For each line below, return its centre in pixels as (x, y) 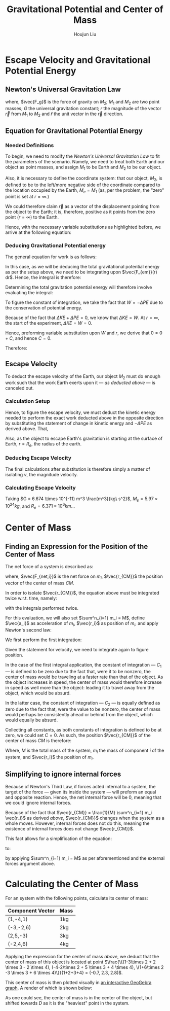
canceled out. (19, 388)
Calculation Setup (28, 401)
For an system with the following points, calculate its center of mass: (77, 898)
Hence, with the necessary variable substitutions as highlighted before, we (83, 227)
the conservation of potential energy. (44, 307)
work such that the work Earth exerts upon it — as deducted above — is (80, 383)
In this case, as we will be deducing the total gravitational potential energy (82, 266)
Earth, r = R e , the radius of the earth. (44, 444)
